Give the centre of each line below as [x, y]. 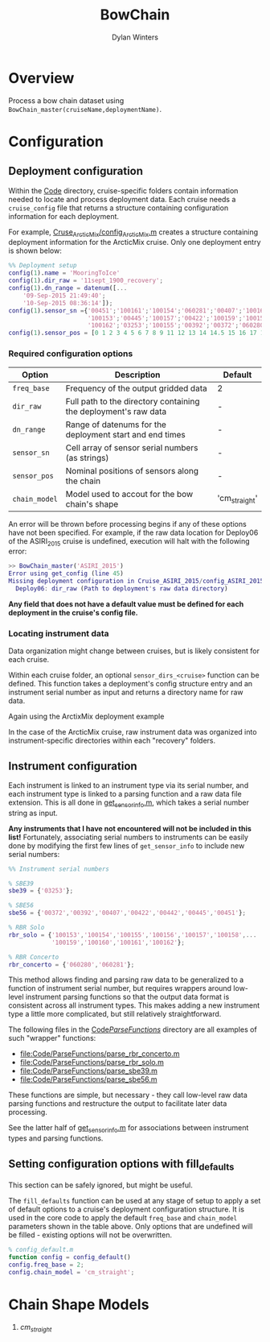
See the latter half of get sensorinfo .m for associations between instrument [129, 1129]
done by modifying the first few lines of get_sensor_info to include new [127, 845]
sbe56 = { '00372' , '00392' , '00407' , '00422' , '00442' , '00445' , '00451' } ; [127, 913]
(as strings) [87, 458]
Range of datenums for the [116, 425]
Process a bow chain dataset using [66, 100]
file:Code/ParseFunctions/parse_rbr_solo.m [92, 1062]
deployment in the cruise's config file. [73, 612]
